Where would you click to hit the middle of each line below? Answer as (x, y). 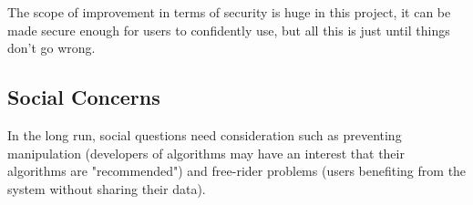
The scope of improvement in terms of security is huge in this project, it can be (229, 12)
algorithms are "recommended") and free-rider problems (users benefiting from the (237, 171)
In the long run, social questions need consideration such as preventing (205, 134)
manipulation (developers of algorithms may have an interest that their (206, 153)
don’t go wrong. (51, 48)
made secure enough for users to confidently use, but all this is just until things (229, 30)
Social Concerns (84, 97)
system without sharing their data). (107, 188)
